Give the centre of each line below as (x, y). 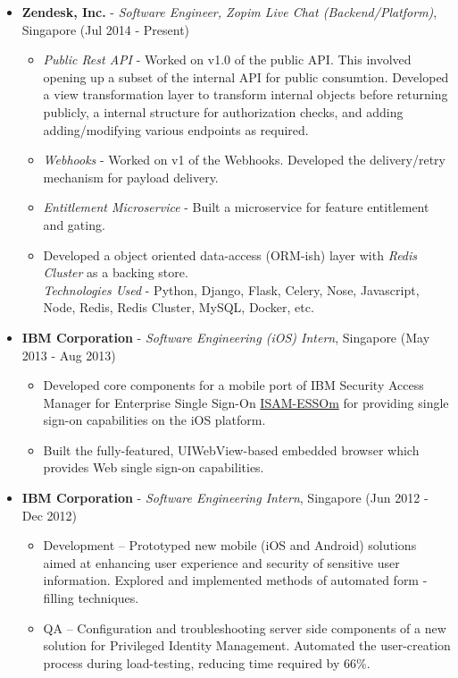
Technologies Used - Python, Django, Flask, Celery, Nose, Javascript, (231, 289)
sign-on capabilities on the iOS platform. (154, 420)
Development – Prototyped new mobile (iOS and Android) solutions (230, 545)
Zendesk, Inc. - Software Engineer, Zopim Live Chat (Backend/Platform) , (229, 12)
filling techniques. (91, 598)
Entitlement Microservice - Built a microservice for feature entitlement (236, 207)
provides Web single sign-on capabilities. (154, 467)
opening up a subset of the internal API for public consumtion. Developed (246, 76)
